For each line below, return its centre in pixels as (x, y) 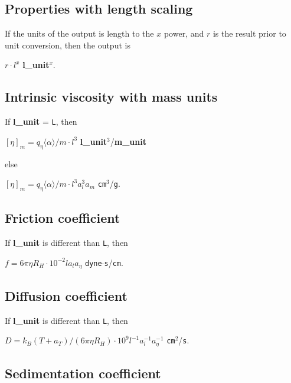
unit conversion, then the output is (68, 45)
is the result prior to (249, 33)
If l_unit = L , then (41, 121)
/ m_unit (128, 141)
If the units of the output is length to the (79, 33)
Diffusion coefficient (66, 295)
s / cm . (114, 262)
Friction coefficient (63, 218)
